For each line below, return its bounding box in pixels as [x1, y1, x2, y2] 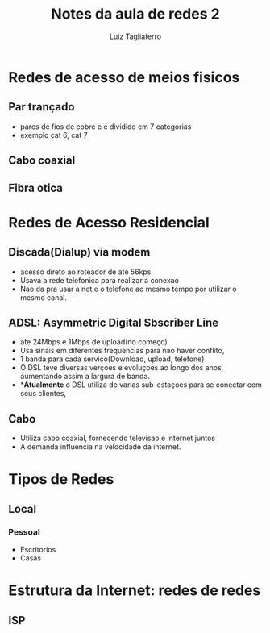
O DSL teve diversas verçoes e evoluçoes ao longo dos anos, [19, 363, 224, 373]
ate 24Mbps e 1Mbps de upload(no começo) [19, 337, 168, 347]
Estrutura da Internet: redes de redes [8, 581, 261, 600]
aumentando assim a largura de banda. [19, 372, 151, 381]
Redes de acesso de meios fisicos [8, 68, 240, 86]
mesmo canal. [19, 292, 67, 302]
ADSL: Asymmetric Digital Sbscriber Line [8, 315, 219, 329]
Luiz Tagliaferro [109, 31, 162, 41]
